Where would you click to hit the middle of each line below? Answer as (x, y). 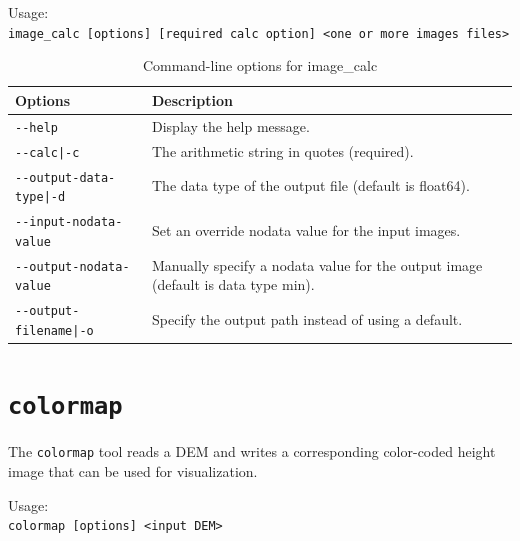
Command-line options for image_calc (260, 65)
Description (193, 99)
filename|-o (54, 330)
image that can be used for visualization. (133, 470)
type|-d (40, 197)
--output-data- (65, 177)
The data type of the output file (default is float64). (311, 185)
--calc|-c (47, 152)
